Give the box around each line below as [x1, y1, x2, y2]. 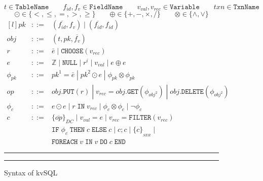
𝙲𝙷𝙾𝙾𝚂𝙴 [61, 47, 84, 55]
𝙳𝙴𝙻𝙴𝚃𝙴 [181, 88, 204, 95]
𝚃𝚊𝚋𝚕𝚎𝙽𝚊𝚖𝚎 [15, 4, 49, 11]
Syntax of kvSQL [4, 167, 58, 178]
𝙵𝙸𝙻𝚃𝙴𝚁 [129, 114, 152, 122]
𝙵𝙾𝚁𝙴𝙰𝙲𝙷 [51, 138, 78, 146]
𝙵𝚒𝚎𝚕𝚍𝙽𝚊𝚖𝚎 [89, 4, 123, 11]
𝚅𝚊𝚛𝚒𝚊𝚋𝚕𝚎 [169, 4, 200, 11]
